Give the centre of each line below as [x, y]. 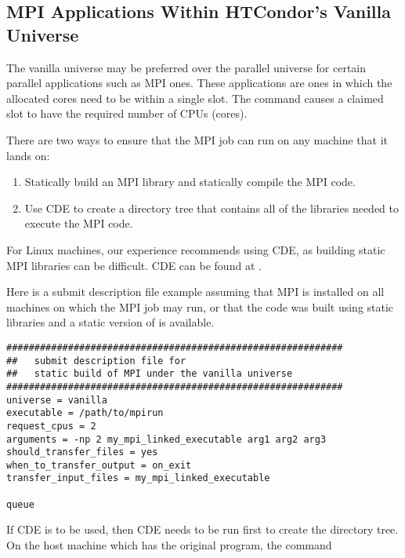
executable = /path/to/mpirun [85, 413]
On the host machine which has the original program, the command [169, 545]
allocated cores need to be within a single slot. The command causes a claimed [195, 98]
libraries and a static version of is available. [110, 322]
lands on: [28, 155]
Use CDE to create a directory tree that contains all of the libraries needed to [212, 208]
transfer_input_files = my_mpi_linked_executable [138, 478]
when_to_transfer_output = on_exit [99, 465]
